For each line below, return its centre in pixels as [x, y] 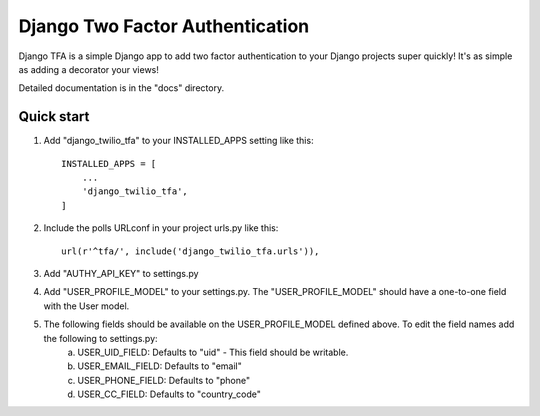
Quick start [54, 116]
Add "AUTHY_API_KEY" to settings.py [121, 273]
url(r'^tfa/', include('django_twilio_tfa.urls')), [190, 251]
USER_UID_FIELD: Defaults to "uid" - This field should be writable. [213, 352]
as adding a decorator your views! [88, 69]
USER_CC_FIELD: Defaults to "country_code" [169, 394]
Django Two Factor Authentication [164, 26]
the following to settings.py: [101, 338]
